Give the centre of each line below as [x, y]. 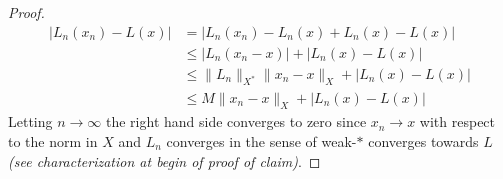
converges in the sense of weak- [261, 140]
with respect [457, 121]
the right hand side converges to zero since [236, 121]
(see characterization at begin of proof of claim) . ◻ [164, 160]
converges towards [423, 140]
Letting [30, 121]
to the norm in [53, 140]
